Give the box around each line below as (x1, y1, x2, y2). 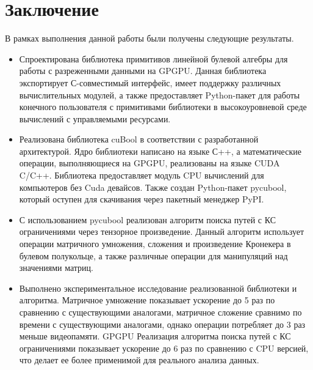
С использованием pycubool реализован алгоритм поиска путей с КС (19, 213, 276, 226)
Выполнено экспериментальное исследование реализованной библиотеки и (19, 281, 297, 294)
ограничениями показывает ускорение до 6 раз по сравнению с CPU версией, (19, 341, 309, 354)
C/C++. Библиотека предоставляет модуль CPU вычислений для (19, 169, 264, 182)
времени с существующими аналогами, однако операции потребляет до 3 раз (19, 317, 306, 330)
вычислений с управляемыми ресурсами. (19, 112, 171, 125)
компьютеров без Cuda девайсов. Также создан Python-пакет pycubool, (19, 180, 287, 193)
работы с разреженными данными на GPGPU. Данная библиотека (19, 64, 267, 77)
